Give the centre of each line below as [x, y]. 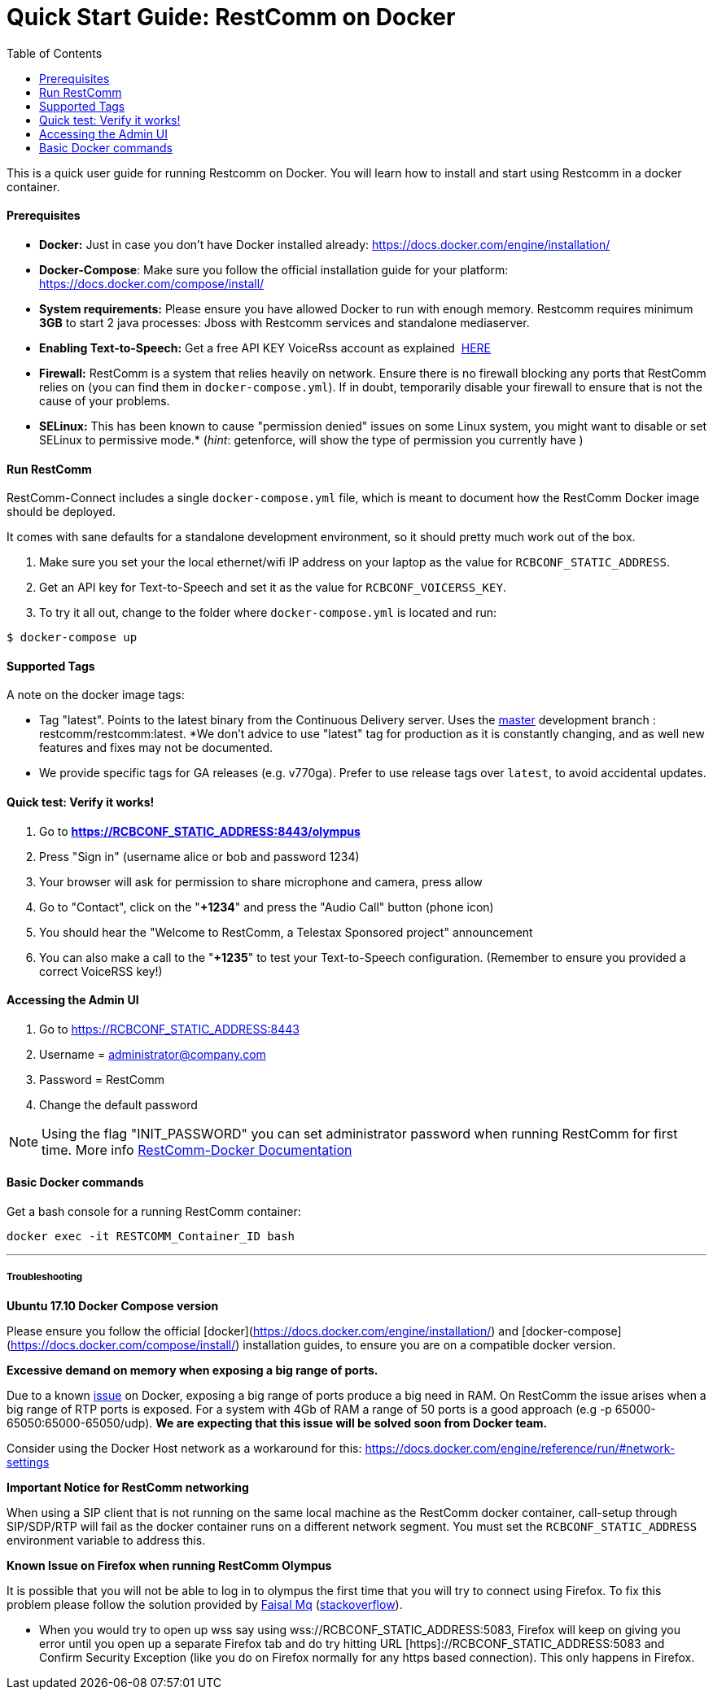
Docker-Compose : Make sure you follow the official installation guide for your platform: [274, 269]
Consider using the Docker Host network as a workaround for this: [184, 1448]
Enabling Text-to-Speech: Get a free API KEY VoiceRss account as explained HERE [265, 348]
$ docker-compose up [72, 638]
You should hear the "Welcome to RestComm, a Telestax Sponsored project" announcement [286, 932]
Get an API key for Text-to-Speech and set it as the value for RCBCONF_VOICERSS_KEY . [273, 588]
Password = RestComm [102, 1079]
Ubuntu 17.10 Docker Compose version [113, 1305]
